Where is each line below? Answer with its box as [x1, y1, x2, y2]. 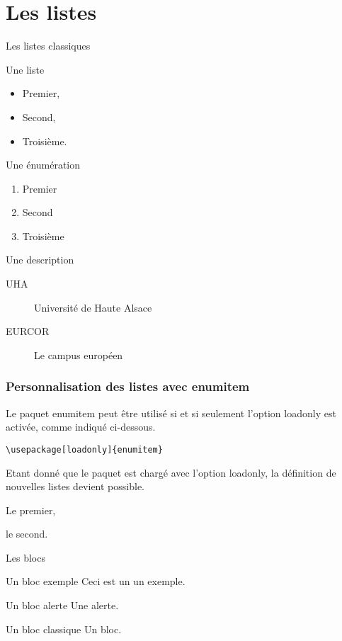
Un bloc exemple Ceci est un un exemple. [6, 574, 186, 589]
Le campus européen [34, 347, 123, 362]
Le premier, [6, 502, 56, 517]
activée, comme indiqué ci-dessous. [6, 419, 156, 434]
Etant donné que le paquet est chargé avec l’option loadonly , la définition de [6, 465, 336, 480]
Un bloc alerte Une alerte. [6, 598, 119, 613]
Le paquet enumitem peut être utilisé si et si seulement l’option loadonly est [6, 405, 336, 420]
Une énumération [6, 157, 81, 172]
